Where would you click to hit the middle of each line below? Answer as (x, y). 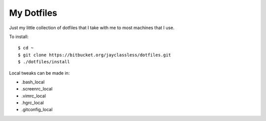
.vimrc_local (34, 96)
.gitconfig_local (37, 110)
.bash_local (33, 82)
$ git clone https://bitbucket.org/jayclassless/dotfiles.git (95, 55)
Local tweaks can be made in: (39, 73)
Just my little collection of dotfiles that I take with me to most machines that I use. (92, 28)
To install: (19, 37)
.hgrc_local (33, 103)
